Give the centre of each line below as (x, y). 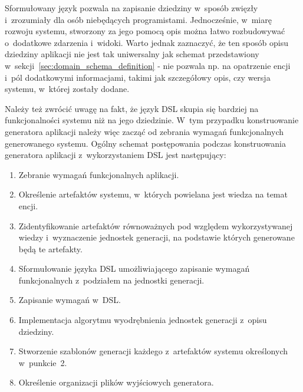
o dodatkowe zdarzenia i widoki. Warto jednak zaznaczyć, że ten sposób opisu (146, 42)
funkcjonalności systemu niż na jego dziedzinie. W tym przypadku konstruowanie (152, 120)
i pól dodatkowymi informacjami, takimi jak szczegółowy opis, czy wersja (138, 77)
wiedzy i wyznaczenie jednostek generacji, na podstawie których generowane (157, 237)
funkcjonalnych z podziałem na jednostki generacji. (111, 280)
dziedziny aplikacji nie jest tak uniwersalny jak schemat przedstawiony (132, 54)
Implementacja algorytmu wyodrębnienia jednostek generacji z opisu (143, 320)
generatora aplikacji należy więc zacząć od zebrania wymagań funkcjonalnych (144, 131)
